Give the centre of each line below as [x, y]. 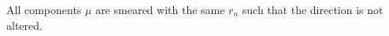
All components [44, 9]
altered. [24, 25]
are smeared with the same [160, 9]
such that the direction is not [313, 9]
